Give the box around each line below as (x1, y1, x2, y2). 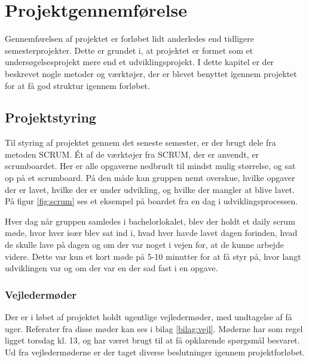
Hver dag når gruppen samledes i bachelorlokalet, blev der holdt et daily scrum (5, 214, 295, 227)
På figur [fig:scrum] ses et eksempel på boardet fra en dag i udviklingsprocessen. (5, 195, 298, 207)
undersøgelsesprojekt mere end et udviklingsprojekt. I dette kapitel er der (5, 56, 274, 68)
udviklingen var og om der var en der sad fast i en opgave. (5, 262, 218, 274)
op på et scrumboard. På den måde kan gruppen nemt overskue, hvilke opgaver (5, 171, 295, 184)
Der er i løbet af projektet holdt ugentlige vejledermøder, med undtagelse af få (5, 311, 292, 323)
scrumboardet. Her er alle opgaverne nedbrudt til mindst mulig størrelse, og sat (5, 159, 296, 172)
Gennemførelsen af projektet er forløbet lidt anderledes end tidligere (5, 32, 255, 45)
